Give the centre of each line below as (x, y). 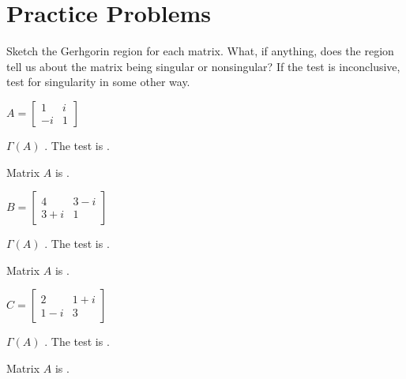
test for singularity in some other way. (98, 82)
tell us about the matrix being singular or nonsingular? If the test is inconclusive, (203, 66)
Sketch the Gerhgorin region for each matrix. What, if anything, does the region (200, 51)
